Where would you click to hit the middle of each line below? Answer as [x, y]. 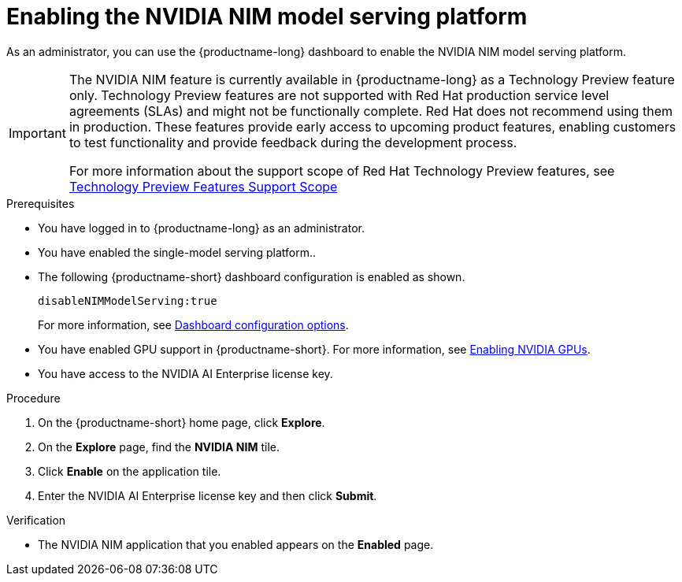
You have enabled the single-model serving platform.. [177, 252]
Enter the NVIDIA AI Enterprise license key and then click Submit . [208, 495]
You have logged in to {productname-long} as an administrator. [201, 228]
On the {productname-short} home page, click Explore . [182, 422]
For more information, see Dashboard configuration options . [193, 324]
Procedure [33, 398]
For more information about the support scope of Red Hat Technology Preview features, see [342, 171]
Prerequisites [41, 203]
